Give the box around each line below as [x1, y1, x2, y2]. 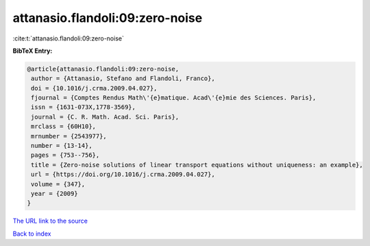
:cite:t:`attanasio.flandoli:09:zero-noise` [12, 34, 125, 42]
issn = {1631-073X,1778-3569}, [31, 103, 136, 111]
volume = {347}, [31, 180, 86, 188]
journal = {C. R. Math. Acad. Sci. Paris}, [31, 113, 180, 121]
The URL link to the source [12, 217, 88, 225]
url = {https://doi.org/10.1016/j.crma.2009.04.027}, [31, 171, 215, 178]
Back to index [12, 230, 51, 238]
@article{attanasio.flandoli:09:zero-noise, [27, 65, 180, 73]
